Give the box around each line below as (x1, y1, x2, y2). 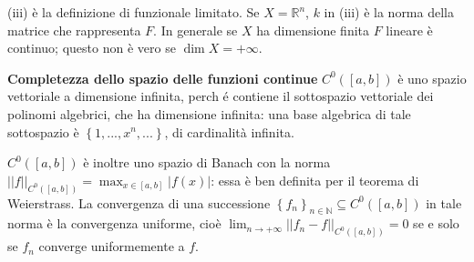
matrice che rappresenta (7, 20, 141, 39)
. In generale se (153, 20, 238, 39)
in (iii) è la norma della (324, 3, 454, 21)
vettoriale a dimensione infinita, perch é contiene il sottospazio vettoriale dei (7, 86, 434, 106)
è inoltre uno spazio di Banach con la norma (83, 153, 331, 172)
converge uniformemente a (38, 237, 185, 256)
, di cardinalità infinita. (164, 122, 294, 141)
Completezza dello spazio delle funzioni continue (7, 68, 318, 87)
